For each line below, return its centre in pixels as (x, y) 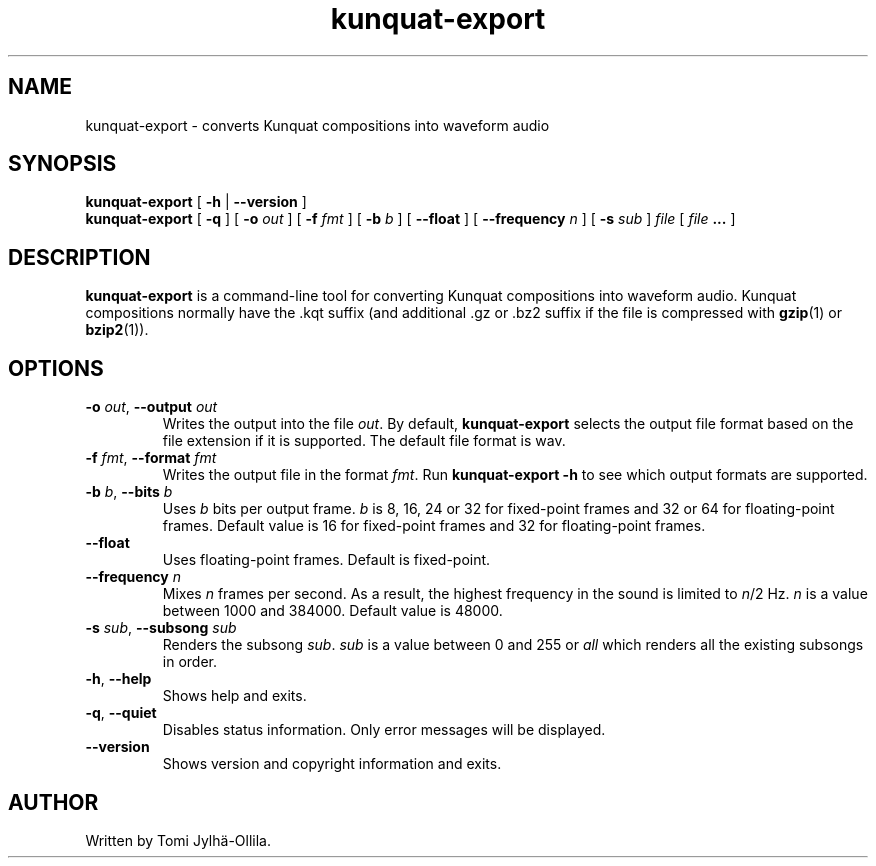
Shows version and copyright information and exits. (332, 764)
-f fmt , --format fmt (151, 458)
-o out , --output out (151, 407)
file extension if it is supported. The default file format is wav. (364, 441)
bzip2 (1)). (117, 330)
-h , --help (118, 679)
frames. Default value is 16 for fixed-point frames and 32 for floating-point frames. (434, 526)
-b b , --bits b (129, 492)
